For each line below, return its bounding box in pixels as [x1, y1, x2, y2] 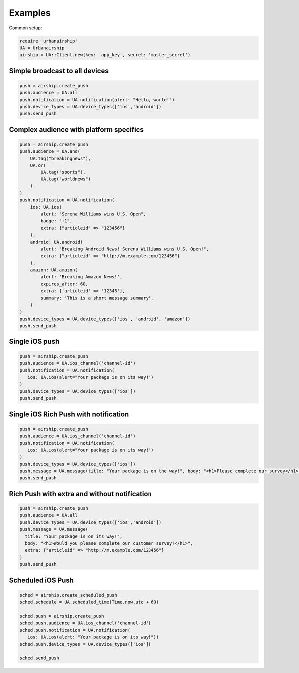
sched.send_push [19, 655, 60, 661]
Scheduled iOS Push [9, 576, 74, 584]
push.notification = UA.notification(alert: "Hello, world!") [19, 97, 175, 102]
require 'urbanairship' [19, 38, 78, 44]
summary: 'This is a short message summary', [40, 295, 154, 301]
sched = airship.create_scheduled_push [19, 592, 117, 598]
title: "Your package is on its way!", [25, 533, 123, 539]
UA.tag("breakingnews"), [30, 155, 91, 161]
